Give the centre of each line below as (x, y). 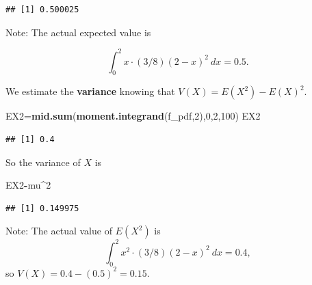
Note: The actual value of (59, 231)
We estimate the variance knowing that (90, 91)
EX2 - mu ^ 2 (28, 185)
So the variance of (43, 162)
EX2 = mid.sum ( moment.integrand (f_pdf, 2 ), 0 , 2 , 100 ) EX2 (133, 116)
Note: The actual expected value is (78, 32)
